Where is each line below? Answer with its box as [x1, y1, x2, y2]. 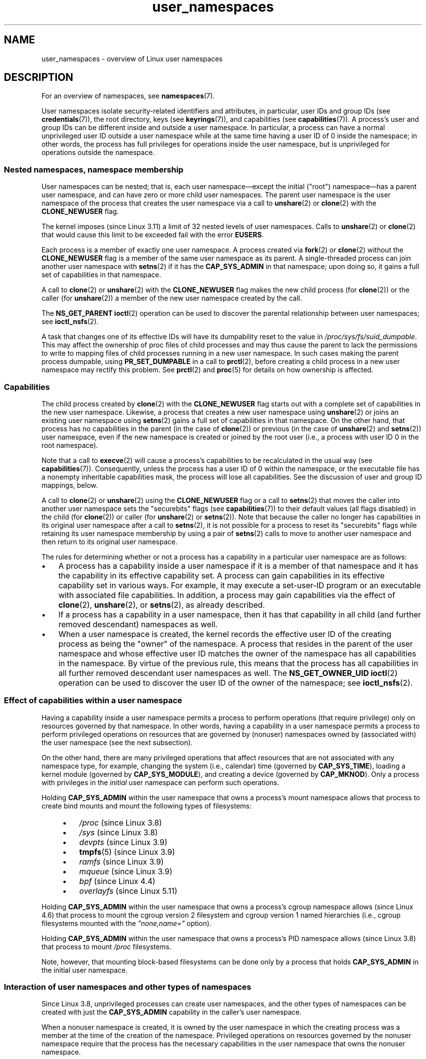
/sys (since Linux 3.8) [79, 827, 158, 837]
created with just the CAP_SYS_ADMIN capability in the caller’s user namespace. [41, 1008, 302, 1017]
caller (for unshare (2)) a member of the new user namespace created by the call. [41, 294, 302, 303]
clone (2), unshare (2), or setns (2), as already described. [58, 599, 265, 610]
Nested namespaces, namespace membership [4, 164, 184, 174]
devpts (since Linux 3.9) [79, 837, 168, 847]
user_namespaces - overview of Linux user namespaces [41, 54, 223, 63]
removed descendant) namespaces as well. [58, 619, 218, 629]
